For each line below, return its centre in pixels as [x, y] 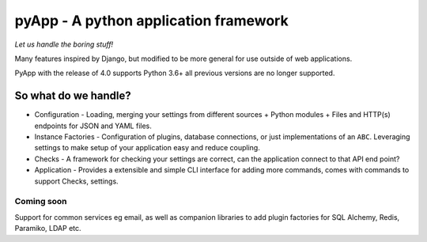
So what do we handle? [73, 96]
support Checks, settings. [76, 181]
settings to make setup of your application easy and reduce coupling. [147, 148]
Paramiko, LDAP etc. [48, 229]
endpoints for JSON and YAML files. [93, 126]
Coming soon [41, 202]
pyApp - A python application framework [151, 21]
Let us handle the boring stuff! [64, 44]
